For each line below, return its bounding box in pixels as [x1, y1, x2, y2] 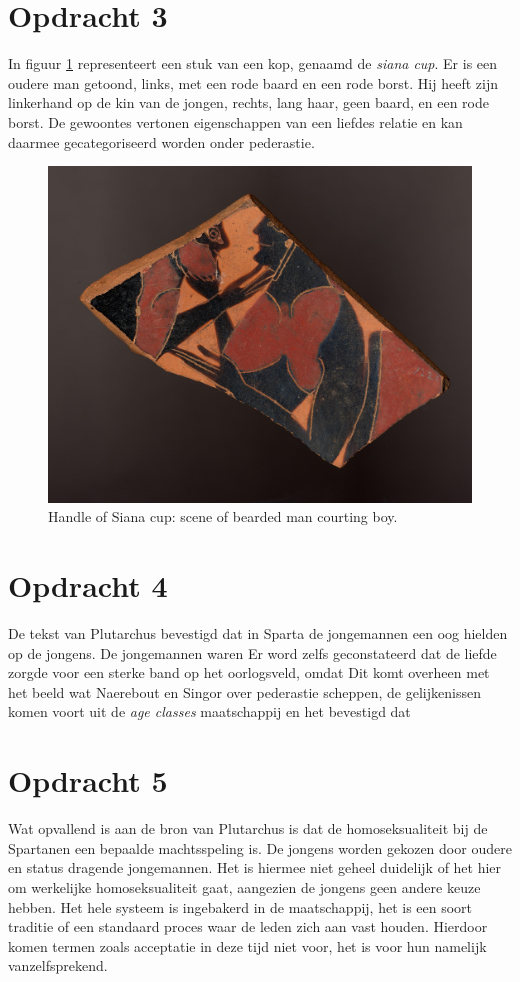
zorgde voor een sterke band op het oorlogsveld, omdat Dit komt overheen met [8, 662, 490, 683]
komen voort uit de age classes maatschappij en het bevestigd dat [8, 701, 411, 722]
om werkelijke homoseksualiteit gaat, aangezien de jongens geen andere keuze [8, 876, 481, 897]
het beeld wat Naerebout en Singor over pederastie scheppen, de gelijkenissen [8, 681, 481, 702]
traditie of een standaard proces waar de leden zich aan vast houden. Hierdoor [8, 916, 488, 937]
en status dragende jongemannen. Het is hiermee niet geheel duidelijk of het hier [8, 857, 502, 878]
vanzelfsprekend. [8, 955, 108, 976]
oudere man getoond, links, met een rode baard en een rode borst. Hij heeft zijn [8, 72, 498, 93]
